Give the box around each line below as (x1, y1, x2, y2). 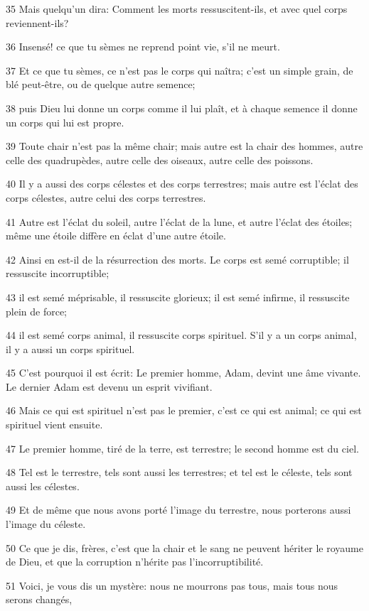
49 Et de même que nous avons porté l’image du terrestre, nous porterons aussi (6, 502, 351, 517)
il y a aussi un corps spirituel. (6, 341, 135, 356)
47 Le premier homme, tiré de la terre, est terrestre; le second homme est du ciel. (6, 440, 359, 455)
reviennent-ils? (6, 15, 69, 30)
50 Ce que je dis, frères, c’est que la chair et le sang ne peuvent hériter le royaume (6, 540, 363, 555)
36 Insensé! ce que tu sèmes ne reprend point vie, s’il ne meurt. (6, 39, 280, 54)
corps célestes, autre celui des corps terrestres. (6, 190, 206, 205)
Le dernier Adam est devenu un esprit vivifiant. (6, 379, 213, 394)
